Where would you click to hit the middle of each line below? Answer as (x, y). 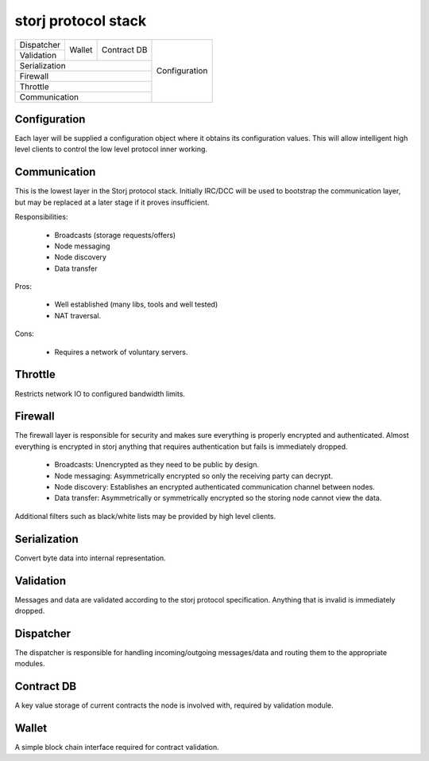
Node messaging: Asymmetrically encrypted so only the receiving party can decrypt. (194, 476)
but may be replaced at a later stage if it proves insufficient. (112, 202)
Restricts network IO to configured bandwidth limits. (100, 393)
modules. (30, 664)
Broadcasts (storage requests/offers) (115, 235)
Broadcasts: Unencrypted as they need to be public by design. (157, 465)
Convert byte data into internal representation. (90, 558)
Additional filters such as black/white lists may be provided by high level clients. (145, 516)
